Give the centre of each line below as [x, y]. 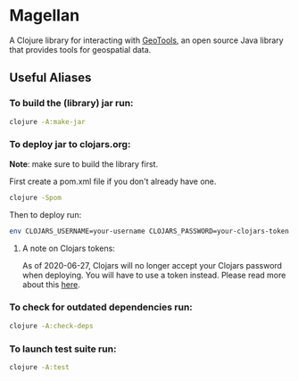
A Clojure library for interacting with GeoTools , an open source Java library [146, 40]
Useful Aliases [50, 78]
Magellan [45, 16]
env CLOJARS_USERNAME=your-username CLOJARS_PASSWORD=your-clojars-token [149, 231]
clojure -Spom [36, 197]
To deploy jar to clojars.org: [70, 145]
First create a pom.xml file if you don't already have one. [113, 181]
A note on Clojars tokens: [69, 248]
